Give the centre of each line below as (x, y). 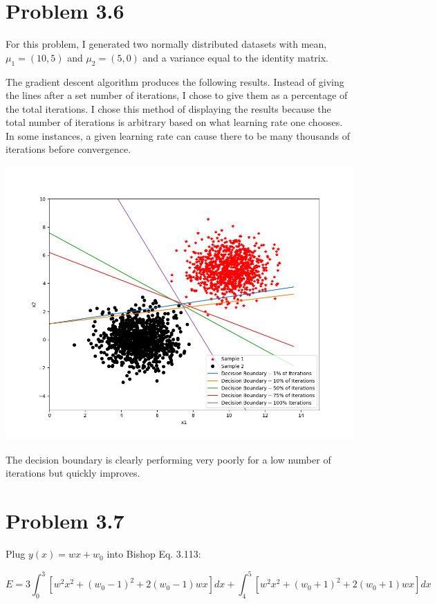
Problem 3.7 (65, 521)
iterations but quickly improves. (73, 473)
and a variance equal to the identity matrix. (235, 57)
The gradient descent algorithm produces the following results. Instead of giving (175, 81)
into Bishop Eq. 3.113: (154, 554)
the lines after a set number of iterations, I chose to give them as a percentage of (177, 95)
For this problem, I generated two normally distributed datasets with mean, (166, 44)
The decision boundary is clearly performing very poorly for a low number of (168, 459)
